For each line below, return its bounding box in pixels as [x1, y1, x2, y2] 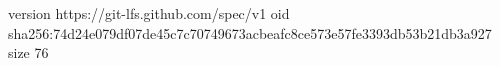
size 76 [8, 42, 49, 63]
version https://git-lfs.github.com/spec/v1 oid [8, 3, 290, 23]
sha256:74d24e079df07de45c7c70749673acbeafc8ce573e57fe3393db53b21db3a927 [8, 22, 492, 43]
